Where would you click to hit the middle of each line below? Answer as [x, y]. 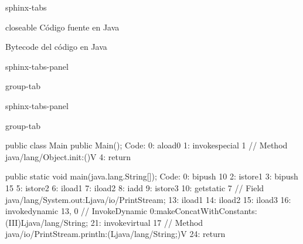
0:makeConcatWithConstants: [203, 211]
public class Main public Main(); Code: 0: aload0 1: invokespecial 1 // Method [147, 145]
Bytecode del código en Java [56, 47]
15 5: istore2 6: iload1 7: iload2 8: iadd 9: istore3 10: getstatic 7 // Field [135, 187]
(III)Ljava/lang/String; [47, 222]
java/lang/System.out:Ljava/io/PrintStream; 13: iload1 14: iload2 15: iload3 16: [148, 199]
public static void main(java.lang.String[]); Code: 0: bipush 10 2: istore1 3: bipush [152, 176]
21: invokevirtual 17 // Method [147, 222]
